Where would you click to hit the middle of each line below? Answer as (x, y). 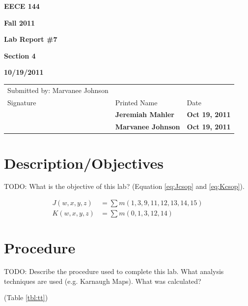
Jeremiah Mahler (145, 114)
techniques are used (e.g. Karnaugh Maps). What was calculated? (103, 281)
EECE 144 (22, 6)
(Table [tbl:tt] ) (26, 297)
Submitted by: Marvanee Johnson (58, 90)
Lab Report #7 (31, 39)
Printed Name (136, 102)
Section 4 (20, 55)
